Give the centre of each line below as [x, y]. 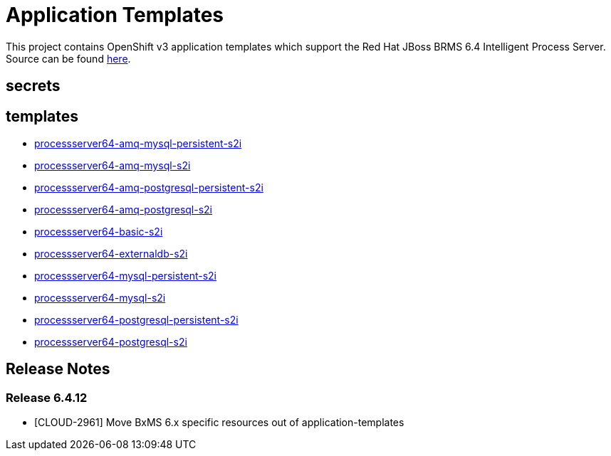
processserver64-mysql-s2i [100, 298]
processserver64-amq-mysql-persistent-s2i [138, 144]
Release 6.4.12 [47, 397]
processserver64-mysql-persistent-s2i [126, 276]
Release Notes [58, 369]
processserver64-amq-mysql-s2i [113, 166]
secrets [33, 86]
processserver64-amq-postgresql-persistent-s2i [149, 188]
